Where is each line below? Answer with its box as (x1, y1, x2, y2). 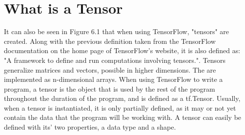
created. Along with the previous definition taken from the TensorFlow (4, 36, 216, 46)
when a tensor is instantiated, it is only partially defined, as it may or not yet (4, 102, 236, 113)
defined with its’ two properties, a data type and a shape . (4, 122, 176, 132)
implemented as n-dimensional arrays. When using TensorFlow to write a (4, 74, 223, 84)
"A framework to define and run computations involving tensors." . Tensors (4, 55, 226, 65)
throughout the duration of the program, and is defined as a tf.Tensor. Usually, (4, 93, 241, 103)
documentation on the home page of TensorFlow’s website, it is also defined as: (4, 45, 241, 56)
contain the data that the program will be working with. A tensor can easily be (4, 112, 242, 122)
